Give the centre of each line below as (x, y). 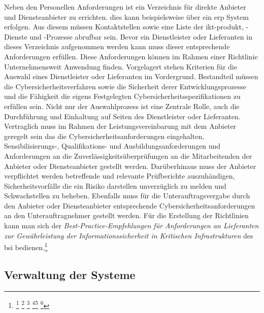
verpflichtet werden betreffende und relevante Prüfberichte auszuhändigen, (120, 176)
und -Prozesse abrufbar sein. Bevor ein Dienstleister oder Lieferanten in (141, 36)
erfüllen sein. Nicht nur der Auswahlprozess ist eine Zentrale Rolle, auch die (122, 106)
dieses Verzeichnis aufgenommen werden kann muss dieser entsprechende (117, 46)
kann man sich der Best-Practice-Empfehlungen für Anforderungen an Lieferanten (131, 225)
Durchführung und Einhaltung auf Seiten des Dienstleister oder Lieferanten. (122, 116)
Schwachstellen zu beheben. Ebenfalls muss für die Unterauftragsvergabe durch (127, 196)
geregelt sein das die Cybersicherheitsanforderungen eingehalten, (104, 136)
